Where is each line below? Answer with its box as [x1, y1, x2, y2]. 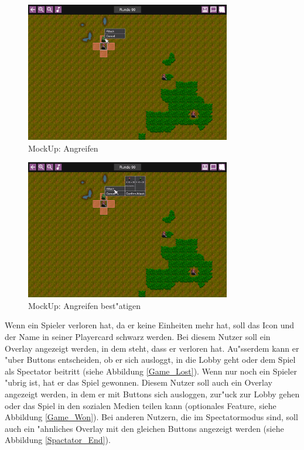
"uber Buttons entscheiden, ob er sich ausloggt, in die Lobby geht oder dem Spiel [5, 353, 296, 366]
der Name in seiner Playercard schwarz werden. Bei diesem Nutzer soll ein [5, 330, 271, 342]
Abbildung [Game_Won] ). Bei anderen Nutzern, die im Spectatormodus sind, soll [5, 411, 298, 423]
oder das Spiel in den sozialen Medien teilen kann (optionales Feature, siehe [5, 399, 276, 411]
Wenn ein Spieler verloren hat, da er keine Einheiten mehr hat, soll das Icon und [5, 319, 295, 331]
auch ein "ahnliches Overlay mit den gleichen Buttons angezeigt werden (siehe [5, 422, 284, 434]
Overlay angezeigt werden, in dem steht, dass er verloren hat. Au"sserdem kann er [5, 342, 299, 354]
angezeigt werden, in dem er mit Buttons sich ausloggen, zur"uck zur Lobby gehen [5, 387, 300, 400]
